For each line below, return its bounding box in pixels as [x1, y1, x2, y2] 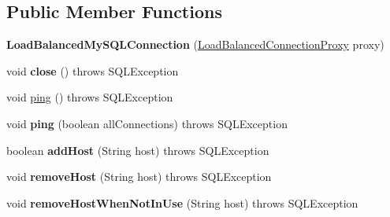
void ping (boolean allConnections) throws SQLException [6, 115, 288, 131]
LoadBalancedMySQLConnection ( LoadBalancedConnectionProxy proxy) [6, 36, 384, 53]
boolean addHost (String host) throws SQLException [6, 142, 269, 158]
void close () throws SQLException [6, 62, 179, 79]
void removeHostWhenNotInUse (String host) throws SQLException [6, 194, 358, 211]
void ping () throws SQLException [6, 89, 173, 105]
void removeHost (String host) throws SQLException [6, 168, 272, 185]
